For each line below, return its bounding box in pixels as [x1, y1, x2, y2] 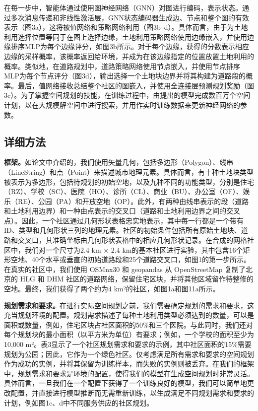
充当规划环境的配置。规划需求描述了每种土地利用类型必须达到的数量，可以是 [4, 310, 254, 320]
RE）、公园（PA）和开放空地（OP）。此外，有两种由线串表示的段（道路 [17, 196, 249, 206]
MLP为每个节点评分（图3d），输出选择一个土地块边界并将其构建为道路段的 [4, 70, 246, 81]
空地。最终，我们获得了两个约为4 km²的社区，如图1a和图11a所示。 [4, 283, 220, 294]
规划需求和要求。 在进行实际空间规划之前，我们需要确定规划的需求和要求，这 [4, 300, 254, 310]
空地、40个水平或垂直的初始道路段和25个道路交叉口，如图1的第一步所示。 [10, 254, 251, 265]
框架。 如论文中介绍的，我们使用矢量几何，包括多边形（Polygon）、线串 [4, 157, 234, 167]
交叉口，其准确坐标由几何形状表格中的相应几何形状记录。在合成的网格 [17, 235, 247, 245]
